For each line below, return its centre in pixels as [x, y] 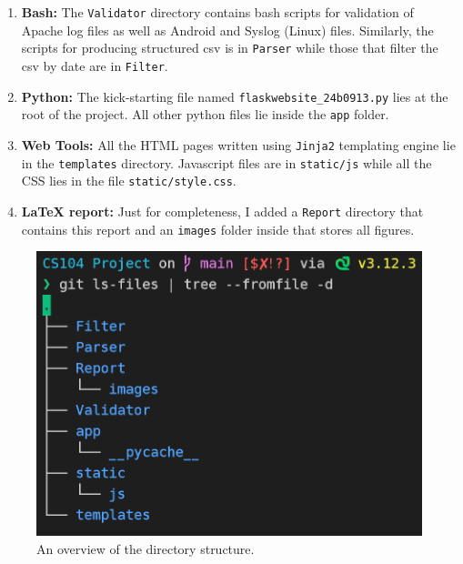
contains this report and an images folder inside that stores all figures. [218, 229]
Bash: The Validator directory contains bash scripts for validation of [217, 12]
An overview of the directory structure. [146, 548]
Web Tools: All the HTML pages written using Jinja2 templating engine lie [238, 144]
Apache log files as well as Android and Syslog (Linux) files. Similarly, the [227, 30]
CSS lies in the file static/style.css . [129, 181]
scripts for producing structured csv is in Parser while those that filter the [230, 48]
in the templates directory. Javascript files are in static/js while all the [226, 162]
